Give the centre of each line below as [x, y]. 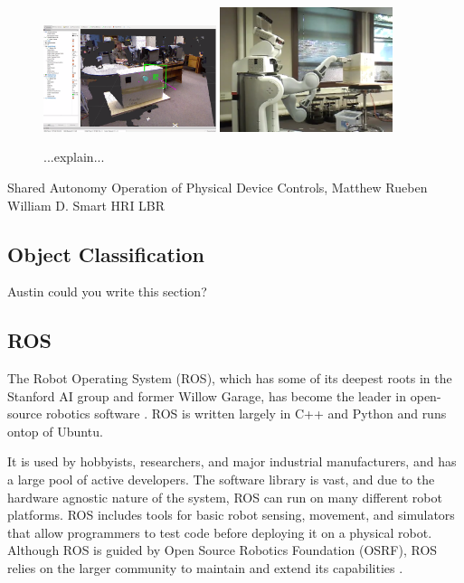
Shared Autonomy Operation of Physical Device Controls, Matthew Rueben [218, 187]
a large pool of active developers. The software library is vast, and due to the [221, 480]
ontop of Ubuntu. [55, 431]
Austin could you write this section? [107, 291]
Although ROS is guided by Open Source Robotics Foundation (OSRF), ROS [223, 550]
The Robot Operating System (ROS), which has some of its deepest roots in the [230, 378]
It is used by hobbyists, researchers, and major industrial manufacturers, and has [232, 461]
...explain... [74, 157]
